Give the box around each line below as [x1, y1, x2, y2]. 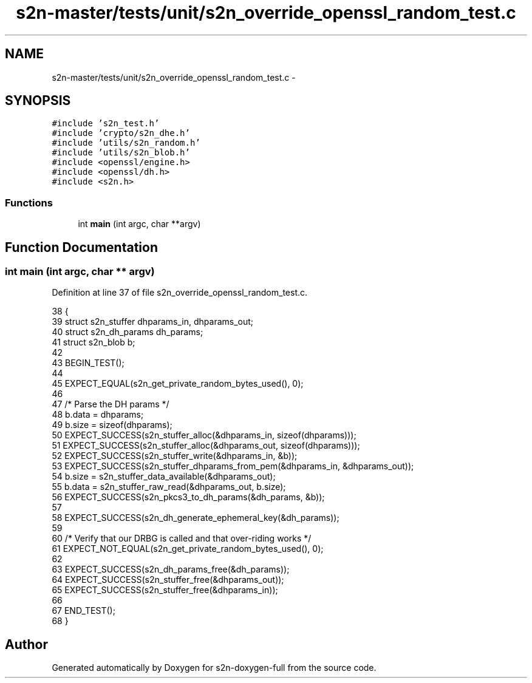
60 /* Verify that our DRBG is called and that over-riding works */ [52, 533, 312, 544]
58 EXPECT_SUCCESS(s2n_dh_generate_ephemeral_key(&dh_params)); [52, 512, 339, 523]
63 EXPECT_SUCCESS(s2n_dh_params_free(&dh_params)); [52, 564, 290, 575]
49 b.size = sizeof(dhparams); [52, 420, 172, 430]
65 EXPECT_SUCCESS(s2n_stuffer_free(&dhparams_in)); [52, 585, 278, 596]
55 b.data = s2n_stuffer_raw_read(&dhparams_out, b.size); [52, 481, 286, 492]
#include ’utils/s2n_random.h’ [52, 138, 200, 148]
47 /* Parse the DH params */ [52, 399, 169, 410]
